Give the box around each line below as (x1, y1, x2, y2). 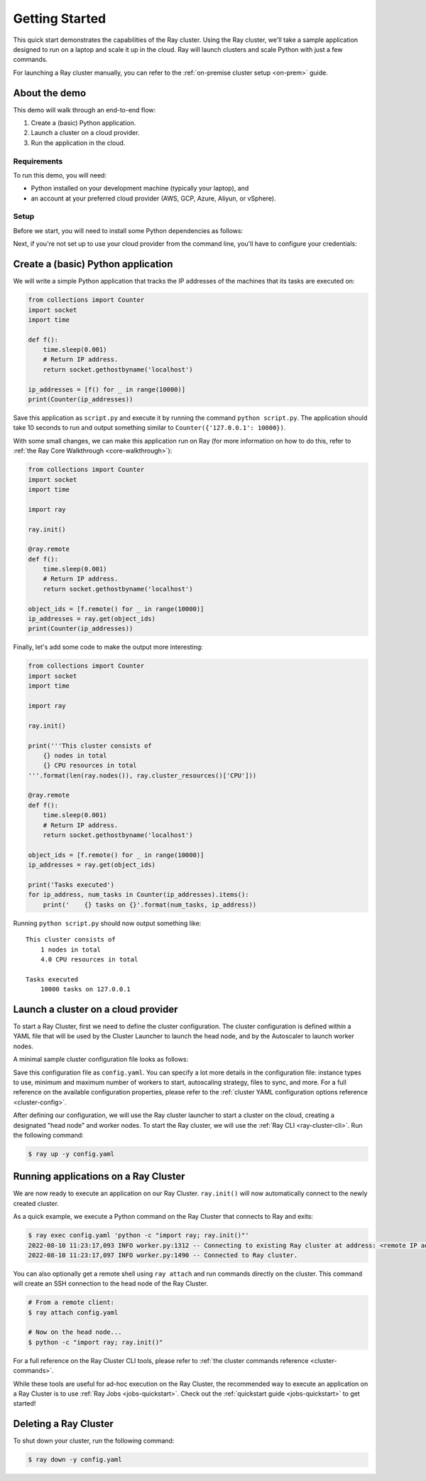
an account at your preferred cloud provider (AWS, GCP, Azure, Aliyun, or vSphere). (31, 194, 276, 203)
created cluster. (13, 1199, 60, 1207)
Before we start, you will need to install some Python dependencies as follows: (13, 226, 244, 235)
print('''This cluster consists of (28, 741, 152, 750)
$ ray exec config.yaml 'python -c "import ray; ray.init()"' (28, 1232, 249, 1239)
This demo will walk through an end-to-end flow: (13, 105, 156, 114)
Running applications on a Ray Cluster (13, 1170, 185, 1183)
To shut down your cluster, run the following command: (13, 1436, 175, 1445)
